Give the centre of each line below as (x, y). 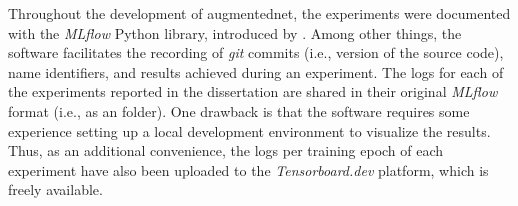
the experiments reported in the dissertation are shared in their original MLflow (253, 91)
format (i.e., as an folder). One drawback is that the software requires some (239, 110)
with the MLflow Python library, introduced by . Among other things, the (235, 32)
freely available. (55, 189)
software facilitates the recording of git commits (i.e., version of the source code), (256, 52)
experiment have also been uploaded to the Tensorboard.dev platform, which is (248, 169)
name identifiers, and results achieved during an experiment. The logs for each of (256, 71)
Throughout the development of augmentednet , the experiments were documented (259, 13)
